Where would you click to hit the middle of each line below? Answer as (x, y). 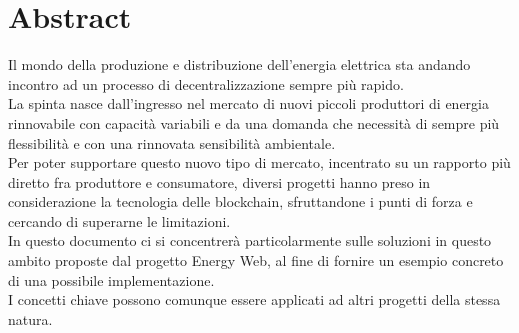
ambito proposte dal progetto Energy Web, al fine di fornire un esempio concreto (256, 260)
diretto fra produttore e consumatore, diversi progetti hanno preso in (219, 181)
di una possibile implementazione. (111, 279)
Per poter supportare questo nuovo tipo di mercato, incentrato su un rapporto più (259, 162)
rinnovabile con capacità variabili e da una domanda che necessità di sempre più (254, 122)
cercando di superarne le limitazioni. (119, 220)
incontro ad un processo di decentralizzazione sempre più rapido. (206, 83)
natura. (30, 318)
